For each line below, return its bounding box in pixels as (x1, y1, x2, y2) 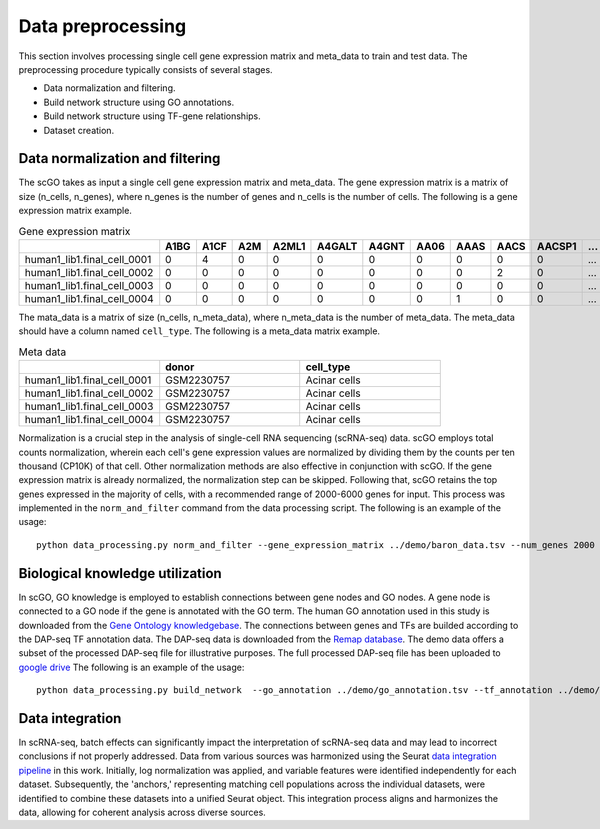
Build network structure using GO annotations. (43, 96, 235, 108)
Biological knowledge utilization (18, 565, 222, 582)
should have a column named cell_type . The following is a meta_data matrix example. (18, 325, 380, 337)
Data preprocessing (18, 15, 187, 37)
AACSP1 (536, 239, 577, 253)
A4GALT (316, 239, 358, 253)
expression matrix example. (18, 205, 132, 217)
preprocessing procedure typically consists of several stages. (18, 63, 274, 75)
